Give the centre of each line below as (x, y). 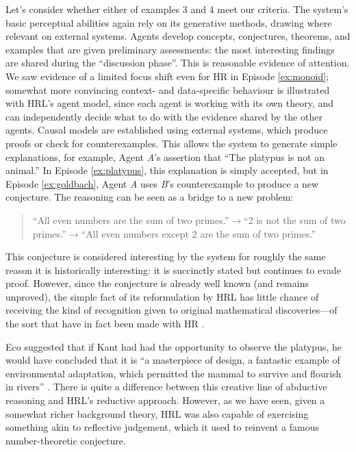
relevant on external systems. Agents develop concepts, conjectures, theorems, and (178, 36)
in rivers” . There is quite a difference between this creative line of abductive (166, 387)
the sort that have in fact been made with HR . (105, 324)
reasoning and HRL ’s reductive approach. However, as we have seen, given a (165, 400)
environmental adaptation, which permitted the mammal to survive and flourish (174, 373)
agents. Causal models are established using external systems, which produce (167, 130)
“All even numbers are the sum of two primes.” (131, 219)
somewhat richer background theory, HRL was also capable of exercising (157, 413)
